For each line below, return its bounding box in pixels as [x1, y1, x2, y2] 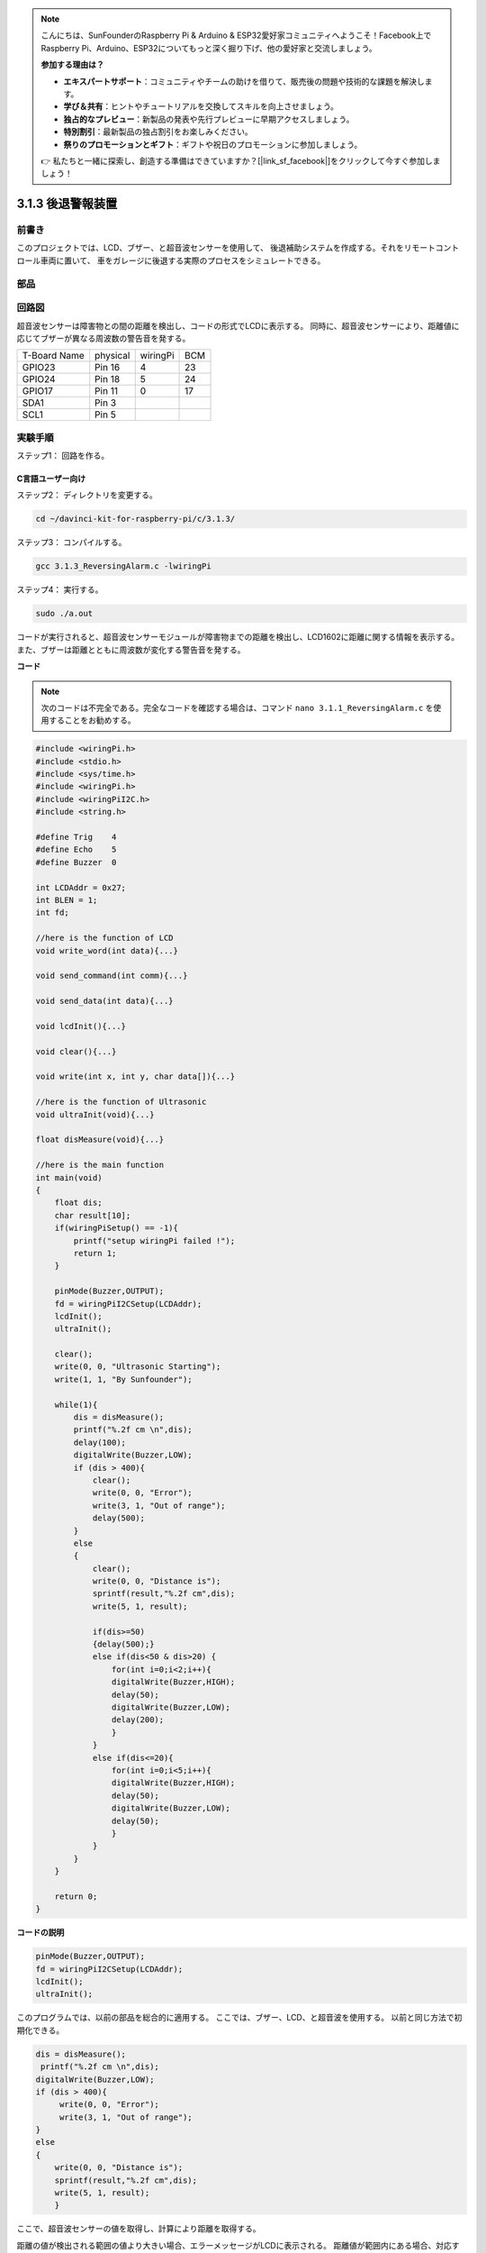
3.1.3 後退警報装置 [16, 196, 118, 212]
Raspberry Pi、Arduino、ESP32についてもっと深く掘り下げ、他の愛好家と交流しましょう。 [40, 42, 377, 53]
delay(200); [111, 1715, 165, 1725]
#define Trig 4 [35, 832, 117, 843]
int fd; [35, 908, 69, 918]
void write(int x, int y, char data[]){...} [35, 1072, 236, 1081]
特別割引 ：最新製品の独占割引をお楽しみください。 [63, 126, 253, 137]
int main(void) [35, 1172, 103, 1182]
